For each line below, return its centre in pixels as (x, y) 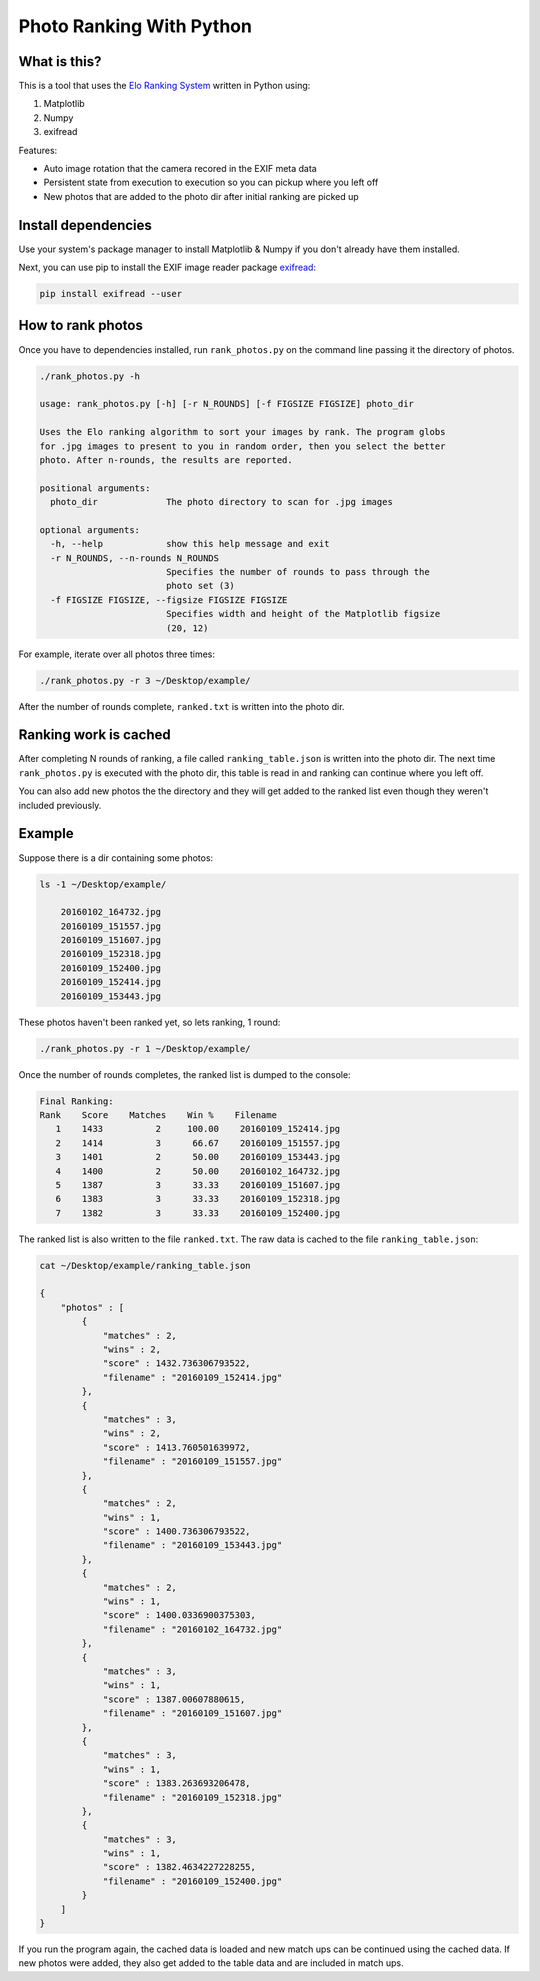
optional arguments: (89, 529)
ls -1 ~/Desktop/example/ (103, 884)
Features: (38, 150)
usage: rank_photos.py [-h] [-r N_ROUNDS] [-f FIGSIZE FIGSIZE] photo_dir (227, 404)
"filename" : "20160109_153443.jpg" (192, 1545)
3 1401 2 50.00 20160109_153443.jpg (198, 1157)
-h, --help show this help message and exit (190, 544)
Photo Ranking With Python (135, 26)
